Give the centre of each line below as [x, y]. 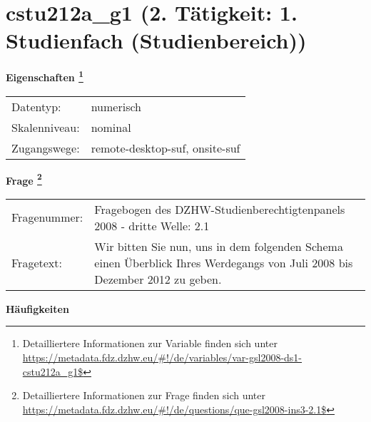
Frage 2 [24, 179]
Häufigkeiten [37, 308]
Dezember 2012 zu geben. [158, 279]
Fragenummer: [47, 217]
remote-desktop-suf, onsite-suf [166, 148]
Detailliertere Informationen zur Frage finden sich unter [144, 395]
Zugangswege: [46, 148]
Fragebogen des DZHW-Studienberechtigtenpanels [220, 209]
